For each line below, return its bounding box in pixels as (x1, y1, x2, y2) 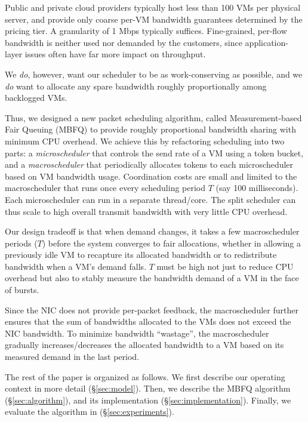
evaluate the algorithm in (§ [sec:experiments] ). (5, 405, 174, 418)
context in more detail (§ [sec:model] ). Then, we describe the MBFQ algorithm (5, 382, 291, 395)
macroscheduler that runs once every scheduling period (5, 181, 206, 194)
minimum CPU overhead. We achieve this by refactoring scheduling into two (5, 134, 285, 147)
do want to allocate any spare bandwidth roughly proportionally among (5, 79, 267, 92)
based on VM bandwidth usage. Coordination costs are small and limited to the (5, 170, 297, 182)
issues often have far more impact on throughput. (24, 48, 206, 60)
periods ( (5, 236, 38, 249)
